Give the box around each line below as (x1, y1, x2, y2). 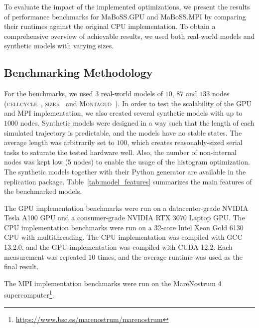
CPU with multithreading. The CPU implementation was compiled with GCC (4, 232, 243, 242)
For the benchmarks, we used (4, 88, 93, 99)
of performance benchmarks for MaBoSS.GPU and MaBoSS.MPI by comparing (4, 11, 246, 21)
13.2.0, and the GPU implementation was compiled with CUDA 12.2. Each (4, 242, 233, 252)
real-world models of (101, 88, 163, 99)
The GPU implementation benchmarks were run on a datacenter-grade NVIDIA (4, 202, 249, 213)
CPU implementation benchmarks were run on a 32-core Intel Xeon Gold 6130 (4, 222, 244, 232)
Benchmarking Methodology (4, 65, 153, 80)
